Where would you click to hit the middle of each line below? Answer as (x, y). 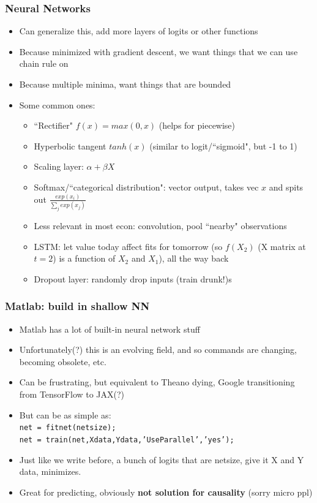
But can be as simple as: (65, 414)
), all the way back (194, 258)
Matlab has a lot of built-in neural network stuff (110, 329)
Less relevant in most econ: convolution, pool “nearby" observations (160, 226)
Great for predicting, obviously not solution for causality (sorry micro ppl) (166, 492)
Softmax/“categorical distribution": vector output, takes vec (146, 187)
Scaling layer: (59, 166)
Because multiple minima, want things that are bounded (125, 84)
